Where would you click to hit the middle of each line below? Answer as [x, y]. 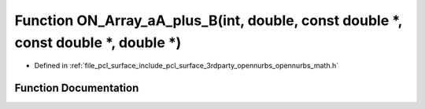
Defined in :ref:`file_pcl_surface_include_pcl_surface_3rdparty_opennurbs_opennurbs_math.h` [187, 66]
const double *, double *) [98, 42]
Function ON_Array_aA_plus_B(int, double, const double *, [209, 20]
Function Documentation [77, 88]
